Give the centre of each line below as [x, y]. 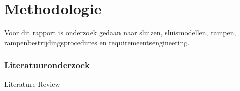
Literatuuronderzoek [47, 65]
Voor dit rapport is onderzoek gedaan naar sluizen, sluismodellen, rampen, [120, 33]
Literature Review [32, 84]
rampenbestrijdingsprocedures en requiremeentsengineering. [97, 42]
